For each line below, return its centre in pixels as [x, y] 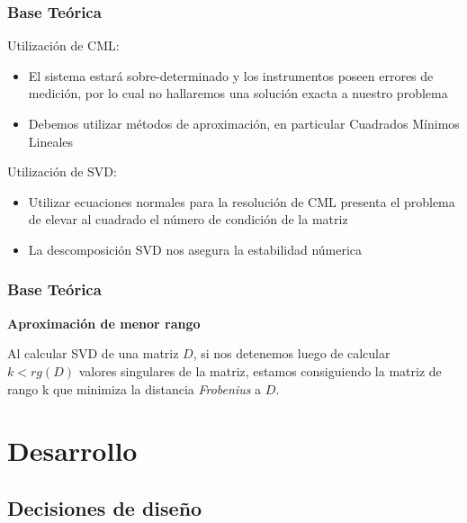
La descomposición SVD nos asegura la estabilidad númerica [195, 249]
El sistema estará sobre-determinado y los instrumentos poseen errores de [231, 75]
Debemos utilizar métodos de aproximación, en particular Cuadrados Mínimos [244, 123]
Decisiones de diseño [105, 507]
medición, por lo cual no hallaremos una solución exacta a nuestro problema [238, 93]
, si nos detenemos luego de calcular [292, 353]
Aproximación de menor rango [104, 323]
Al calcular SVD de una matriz [93, 353]
